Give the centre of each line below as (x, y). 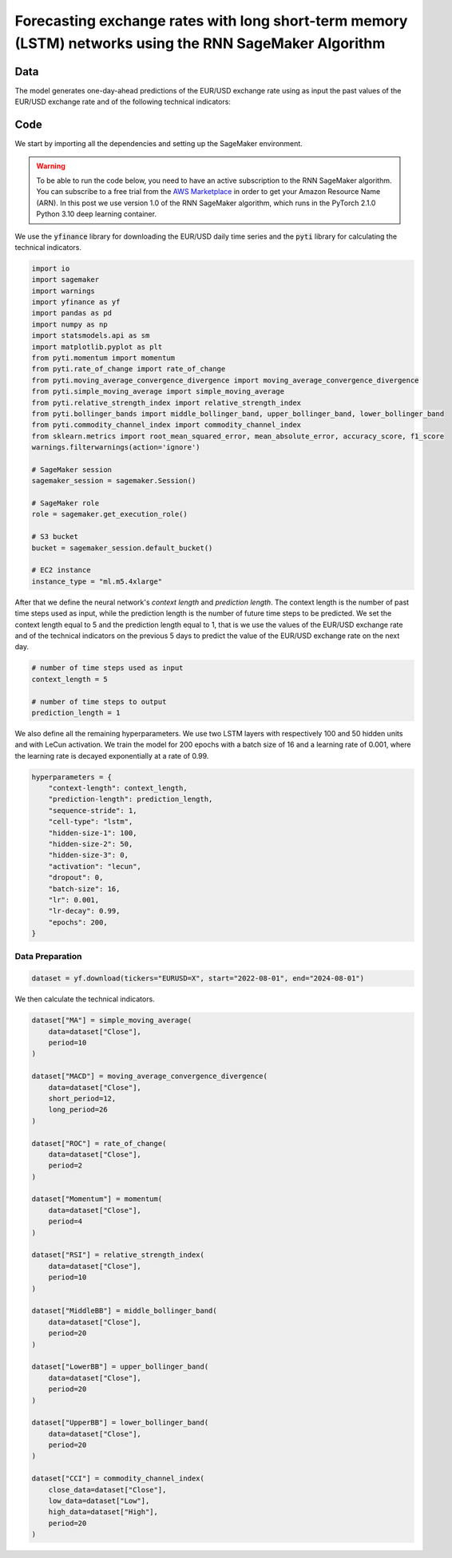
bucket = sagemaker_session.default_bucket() (122, 548)
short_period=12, (82, 1098)
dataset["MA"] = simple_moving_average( (111, 1021)
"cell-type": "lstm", (91, 822)
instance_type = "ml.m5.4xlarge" (97, 581)
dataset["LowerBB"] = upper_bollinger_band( (120, 1367)
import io (51, 268)
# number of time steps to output (99, 702)
